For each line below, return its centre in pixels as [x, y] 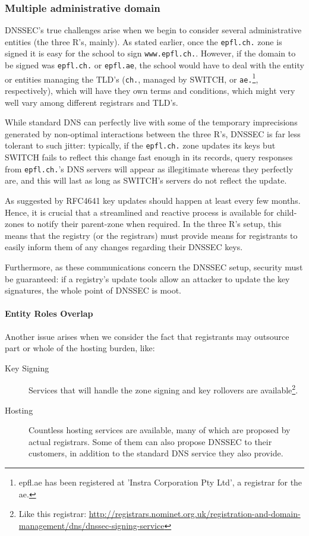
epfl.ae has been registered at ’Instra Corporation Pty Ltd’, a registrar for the [160, 482]
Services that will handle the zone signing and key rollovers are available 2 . [163, 389]
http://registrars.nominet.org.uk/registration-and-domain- [195, 514]
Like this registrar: [53, 514]
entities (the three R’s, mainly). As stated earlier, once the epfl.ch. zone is [144, 41]
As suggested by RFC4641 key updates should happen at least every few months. [153, 200]
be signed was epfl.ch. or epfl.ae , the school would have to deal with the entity [154, 65]
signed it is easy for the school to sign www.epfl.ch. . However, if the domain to [150, 53]
